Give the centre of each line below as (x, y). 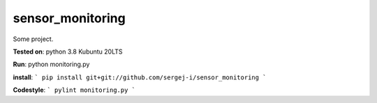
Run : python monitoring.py (51, 64)
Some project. (33, 39)
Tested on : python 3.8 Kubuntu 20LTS (68, 51)
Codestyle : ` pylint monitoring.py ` (74, 90)
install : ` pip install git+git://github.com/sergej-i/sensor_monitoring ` (140, 77)
